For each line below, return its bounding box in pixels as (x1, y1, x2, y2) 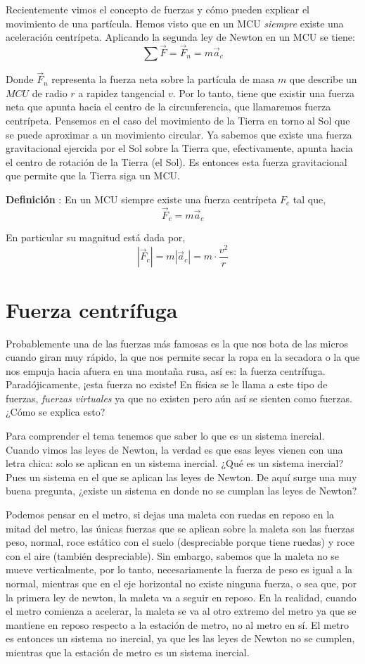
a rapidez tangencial (78, 85, 165, 100)
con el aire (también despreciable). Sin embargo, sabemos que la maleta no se (6, 548, 340, 563)
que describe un (289, 72, 357, 87)
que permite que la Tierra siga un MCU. (6, 168, 180, 183)
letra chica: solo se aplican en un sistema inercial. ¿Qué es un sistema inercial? (6, 456, 344, 471)
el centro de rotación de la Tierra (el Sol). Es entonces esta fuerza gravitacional (6, 154, 347, 169)
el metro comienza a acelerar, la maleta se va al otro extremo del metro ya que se (6, 604, 357, 618)
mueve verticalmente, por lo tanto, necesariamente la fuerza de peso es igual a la (6, 562, 353, 577)
